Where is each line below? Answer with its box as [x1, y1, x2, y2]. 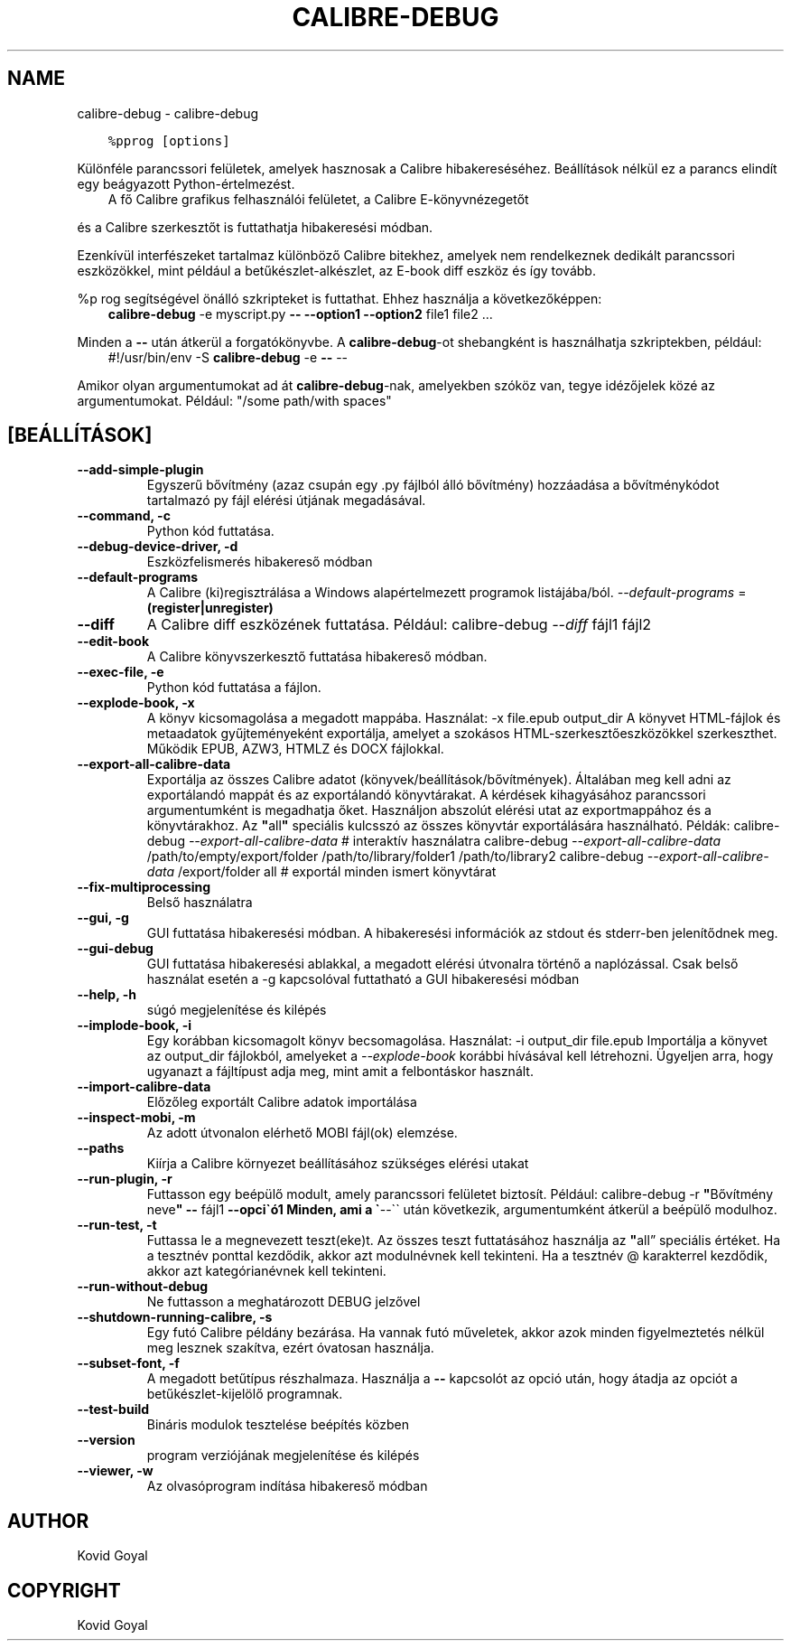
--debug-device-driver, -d [77, 538, 238, 555]
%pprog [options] [107, 133, 230, 148]
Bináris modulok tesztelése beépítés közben [146, 1417, 409, 1433]
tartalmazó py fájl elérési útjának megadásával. [146, 492, 426, 509]
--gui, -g [77, 910, 129, 926]
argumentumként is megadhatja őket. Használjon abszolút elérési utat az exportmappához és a [146, 802, 712, 819]
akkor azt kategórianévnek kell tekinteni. [146, 1263, 386, 1279]
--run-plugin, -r [77, 1171, 172, 1187]
